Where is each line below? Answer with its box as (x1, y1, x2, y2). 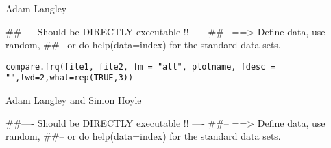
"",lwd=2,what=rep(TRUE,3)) (5, 73, 134, 83)
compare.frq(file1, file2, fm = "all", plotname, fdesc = (5, 61, 275, 72)
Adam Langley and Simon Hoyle (5, 93, 142, 107)
